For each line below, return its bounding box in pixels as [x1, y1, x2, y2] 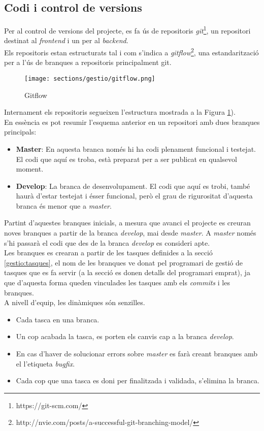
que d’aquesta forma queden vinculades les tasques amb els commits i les [4, 277, 230, 288]
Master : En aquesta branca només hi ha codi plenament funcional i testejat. [16, 143, 256, 154]
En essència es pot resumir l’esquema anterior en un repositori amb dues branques [4, 116, 260, 127]
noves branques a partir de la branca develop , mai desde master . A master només [4, 227, 256, 238]
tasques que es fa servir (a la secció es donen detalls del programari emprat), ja [4, 267, 250, 278]
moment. [16, 163, 44, 174]
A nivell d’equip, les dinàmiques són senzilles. [4, 297, 145, 308]
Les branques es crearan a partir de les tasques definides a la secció [4, 247, 213, 258]
